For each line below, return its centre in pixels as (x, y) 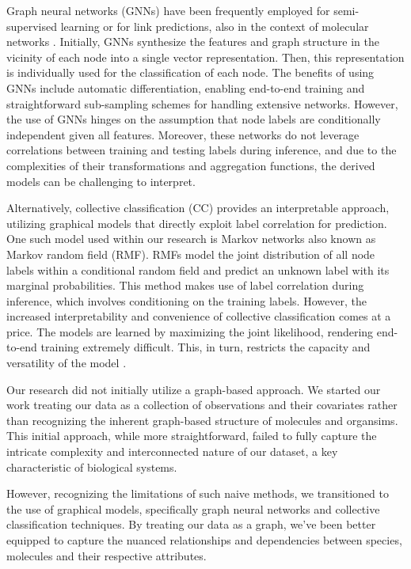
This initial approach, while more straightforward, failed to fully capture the (192, 436)
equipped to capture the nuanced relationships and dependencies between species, (204, 540)
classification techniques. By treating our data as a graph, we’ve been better (191, 524)
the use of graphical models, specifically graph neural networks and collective (193, 508)
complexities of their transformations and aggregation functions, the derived (191, 165)
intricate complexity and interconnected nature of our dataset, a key (172, 451)
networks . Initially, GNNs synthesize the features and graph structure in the (193, 42)
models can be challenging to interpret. (101, 181)
